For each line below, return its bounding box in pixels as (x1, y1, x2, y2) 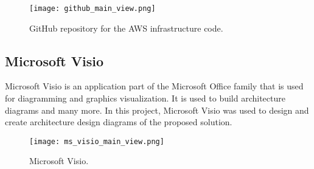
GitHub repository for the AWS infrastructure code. (29, 21, 223, 34)
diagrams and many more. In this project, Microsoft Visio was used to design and (5, 103, 309, 116)
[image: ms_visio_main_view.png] (29, 137, 164, 146)
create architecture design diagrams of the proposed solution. (5, 116, 232, 128)
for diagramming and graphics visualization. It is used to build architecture (5, 92, 285, 105)
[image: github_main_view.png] (29, 4, 156, 13)
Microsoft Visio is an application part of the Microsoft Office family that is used (5, 80, 304, 92)
